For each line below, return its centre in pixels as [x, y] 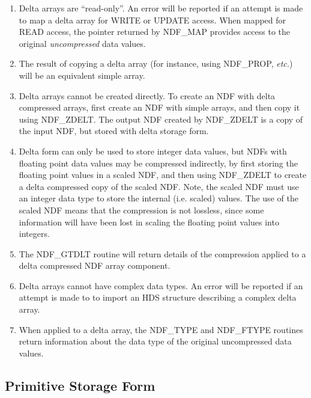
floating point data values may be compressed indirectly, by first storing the [158, 163]
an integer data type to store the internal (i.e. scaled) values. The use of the [159, 198]
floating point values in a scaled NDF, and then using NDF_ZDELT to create [163, 175]
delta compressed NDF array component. [95, 265]
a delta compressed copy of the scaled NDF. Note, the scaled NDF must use [159, 186]
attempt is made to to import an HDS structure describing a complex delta [158, 297]
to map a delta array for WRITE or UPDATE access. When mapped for [152, 20]
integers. [34, 234]
